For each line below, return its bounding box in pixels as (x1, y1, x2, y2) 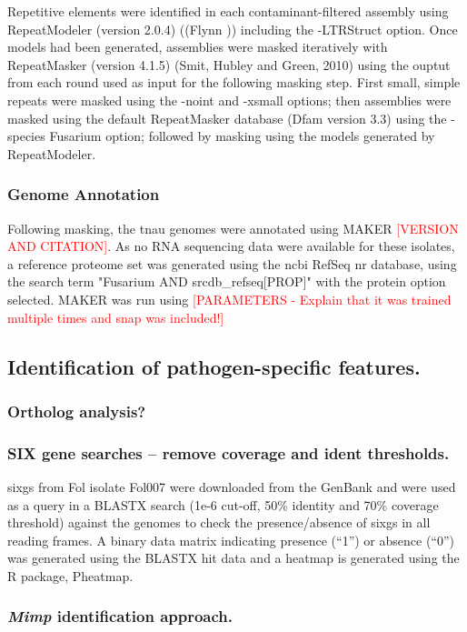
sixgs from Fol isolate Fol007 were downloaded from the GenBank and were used (7, 477, 456, 496)
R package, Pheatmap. (7, 566, 134, 585)
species (7, 126, 45, 145)
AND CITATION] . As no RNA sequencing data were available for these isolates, (7, 236, 455, 256)
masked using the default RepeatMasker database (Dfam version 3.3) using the (7, 108, 447, 127)
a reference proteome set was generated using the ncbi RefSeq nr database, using (7, 254, 457, 273)
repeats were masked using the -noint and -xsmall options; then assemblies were (7, 90, 452, 109)
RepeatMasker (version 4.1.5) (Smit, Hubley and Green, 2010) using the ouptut (7, 55, 451, 74)
